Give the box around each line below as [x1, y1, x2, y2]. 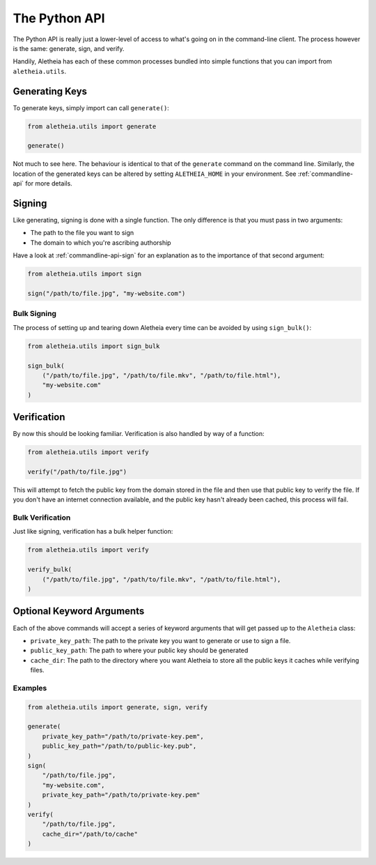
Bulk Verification [13, 513, 71, 522]
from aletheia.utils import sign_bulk [27, 342, 160, 350]
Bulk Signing [13, 309, 57, 319]
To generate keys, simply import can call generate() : [13, 103, 170, 112]
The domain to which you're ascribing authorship [30, 238, 171, 247]
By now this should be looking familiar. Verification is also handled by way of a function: [13, 430, 265, 438]
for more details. [25, 179, 72, 188]
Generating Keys [13, 85, 87, 97]
